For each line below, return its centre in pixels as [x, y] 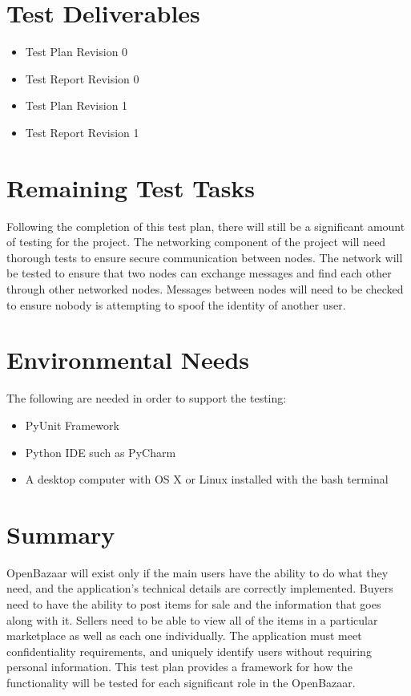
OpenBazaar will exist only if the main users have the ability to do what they [197, 572]
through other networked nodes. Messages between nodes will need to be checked [205, 289]
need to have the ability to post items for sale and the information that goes [194, 604]
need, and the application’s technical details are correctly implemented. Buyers [200, 588]
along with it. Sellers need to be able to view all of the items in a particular [192, 619]
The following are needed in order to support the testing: [147, 398]
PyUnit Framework [72, 425]
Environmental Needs [128, 360]
